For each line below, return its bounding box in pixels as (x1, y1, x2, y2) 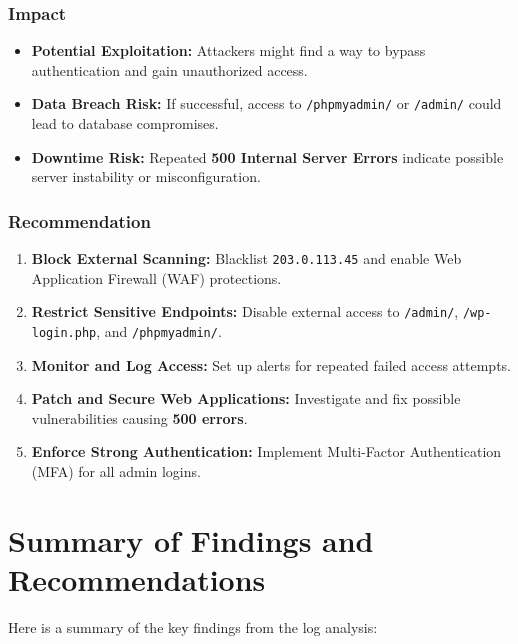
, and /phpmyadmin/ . (96, 320, 222, 341)
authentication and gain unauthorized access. (31, 59, 308, 80)
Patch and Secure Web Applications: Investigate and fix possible (31, 388, 461, 409)
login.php (31, 325, 97, 340)
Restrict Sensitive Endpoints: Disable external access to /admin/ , (31, 301, 459, 322)
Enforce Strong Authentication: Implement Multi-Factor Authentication (31, 441, 502, 462)
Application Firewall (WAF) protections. (31, 267, 282, 288)
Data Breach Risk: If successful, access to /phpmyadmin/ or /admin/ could (31, 93, 502, 114)
